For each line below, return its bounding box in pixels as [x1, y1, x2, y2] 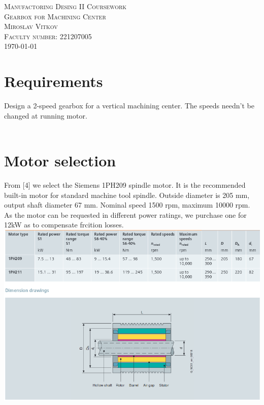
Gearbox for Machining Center [4, 11, 106, 21]
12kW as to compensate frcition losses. [4, 219, 124, 230]
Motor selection [4, 150, 116, 171]
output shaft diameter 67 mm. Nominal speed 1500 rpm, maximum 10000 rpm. [4, 199, 250, 210]
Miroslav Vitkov [4, 21, 58, 32]
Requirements [4, 71, 103, 92]
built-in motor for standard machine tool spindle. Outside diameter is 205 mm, [4, 189, 250, 200]
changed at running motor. [4, 110, 87, 121]
